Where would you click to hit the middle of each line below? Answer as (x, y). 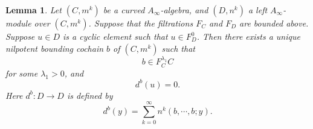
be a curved (124, 10)
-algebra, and (184, 10)
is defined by (90, 95)
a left (258, 10)
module (18, 23)
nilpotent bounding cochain (55, 48)
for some (22, 73)
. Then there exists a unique (248, 36)
